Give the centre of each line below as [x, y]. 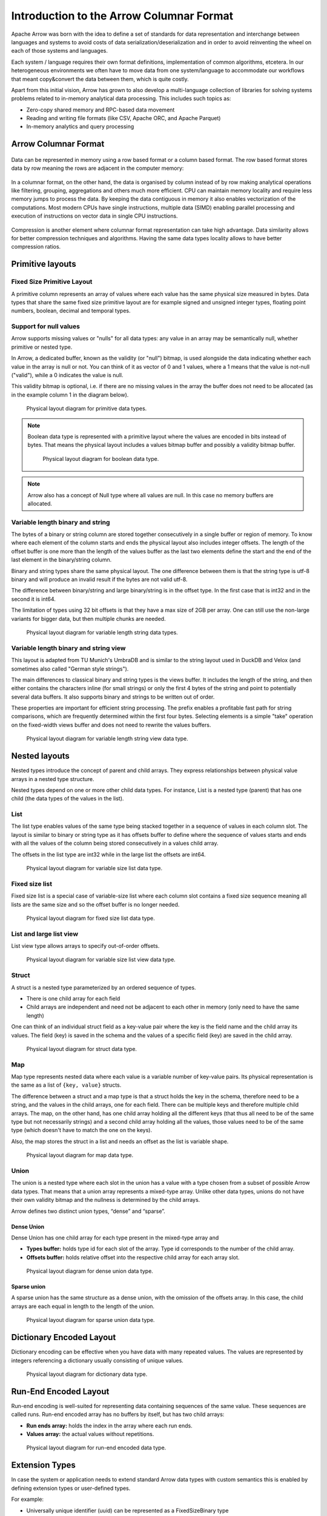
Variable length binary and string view [68, 648]
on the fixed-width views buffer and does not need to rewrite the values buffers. [111, 725]
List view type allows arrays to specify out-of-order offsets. [85, 946]
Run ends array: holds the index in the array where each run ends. [110, 1426]
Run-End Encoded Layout [60, 1391]
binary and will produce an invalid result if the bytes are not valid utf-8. [99, 580]
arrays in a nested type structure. [53, 779]
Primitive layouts [44, 264]
